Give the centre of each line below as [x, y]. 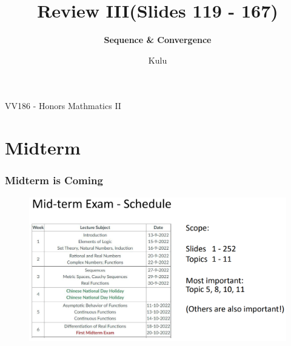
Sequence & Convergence [158, 40]
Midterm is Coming [54, 180]
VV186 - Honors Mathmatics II [63, 106]
